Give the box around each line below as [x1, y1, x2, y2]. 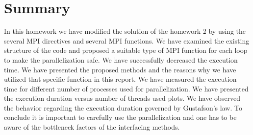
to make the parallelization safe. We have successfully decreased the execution [4, 54, 238, 65]
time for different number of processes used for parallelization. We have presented [4, 83, 249, 93]
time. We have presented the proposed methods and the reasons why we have [4, 64, 236, 74]
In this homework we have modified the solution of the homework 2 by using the [4, 26, 246, 36]
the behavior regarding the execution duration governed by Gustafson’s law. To [4, 102, 242, 112]
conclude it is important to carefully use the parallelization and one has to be [4, 112, 237, 122]
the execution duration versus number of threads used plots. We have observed [4, 93, 241, 103]
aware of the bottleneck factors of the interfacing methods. [4, 122, 180, 132]
